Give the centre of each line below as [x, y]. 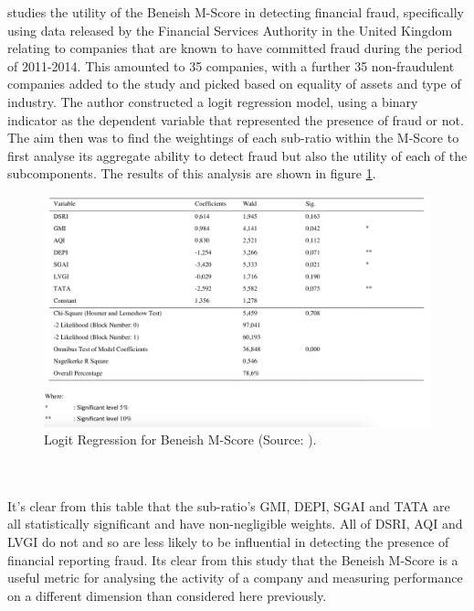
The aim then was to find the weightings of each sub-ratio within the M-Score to [233, 138]
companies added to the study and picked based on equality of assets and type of [234, 84]
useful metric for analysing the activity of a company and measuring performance [235, 578]
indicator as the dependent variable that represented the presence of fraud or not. [236, 119]
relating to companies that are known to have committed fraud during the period [235, 48]
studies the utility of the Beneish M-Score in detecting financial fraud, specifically [236, 12]
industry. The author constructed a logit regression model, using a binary [213, 101]
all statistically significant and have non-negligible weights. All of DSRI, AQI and [235, 524]
